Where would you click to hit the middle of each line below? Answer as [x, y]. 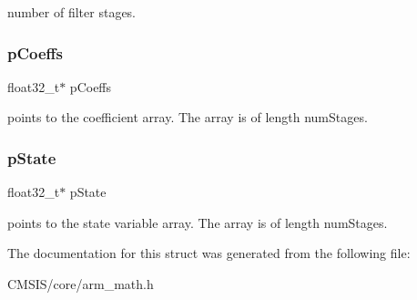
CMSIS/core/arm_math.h [81, 284]
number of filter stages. [72, 12]
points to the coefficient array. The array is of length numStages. [188, 117]
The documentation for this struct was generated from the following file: [209, 253]
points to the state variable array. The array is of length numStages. [198, 222]
